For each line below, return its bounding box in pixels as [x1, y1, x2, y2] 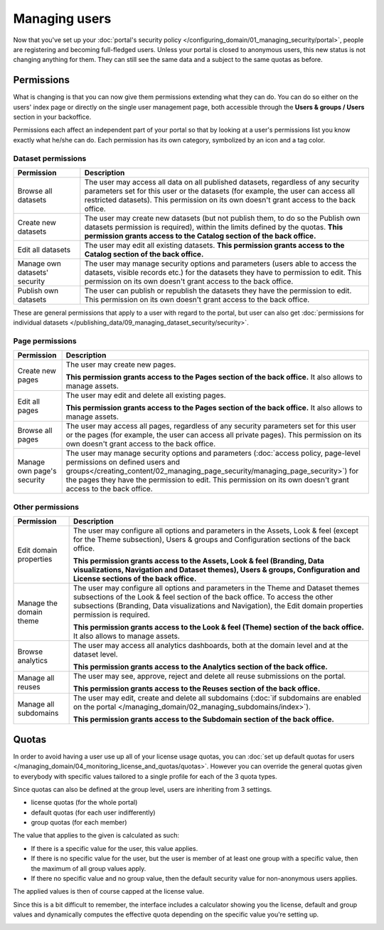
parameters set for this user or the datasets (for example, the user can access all [84, 186, 356, 196]
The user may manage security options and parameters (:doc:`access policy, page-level [65, 449, 361, 459]
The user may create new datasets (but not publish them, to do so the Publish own [84, 213, 361, 223]
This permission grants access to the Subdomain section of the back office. [73, 714, 334, 724]
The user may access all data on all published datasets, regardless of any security [84, 177, 359, 187]
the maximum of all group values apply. [31, 864, 146, 872]
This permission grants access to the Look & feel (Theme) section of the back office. [73, 622, 364, 632]
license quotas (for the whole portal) [31, 798, 138, 807]
